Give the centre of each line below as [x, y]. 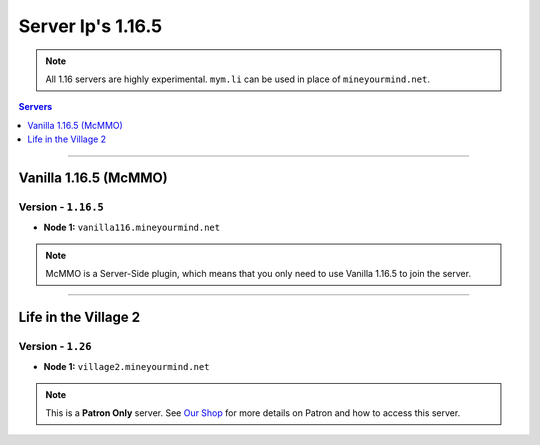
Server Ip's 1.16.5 [90, 26]
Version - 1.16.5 [61, 207]
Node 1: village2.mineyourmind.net [126, 367]
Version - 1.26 [55, 346]
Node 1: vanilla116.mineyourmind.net [131, 227]
